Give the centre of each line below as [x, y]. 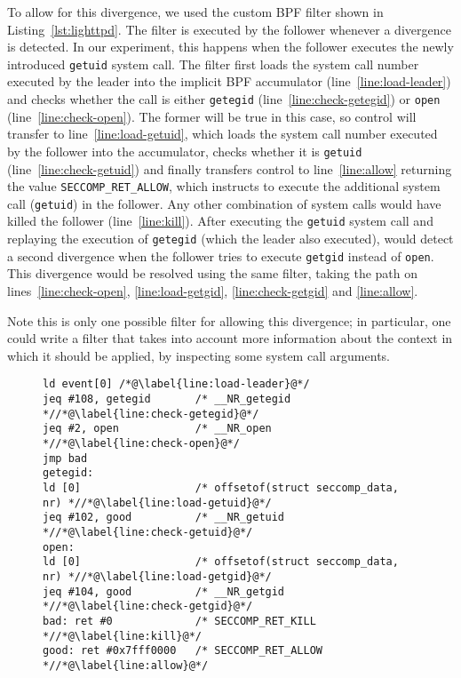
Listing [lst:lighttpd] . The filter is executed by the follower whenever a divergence [229, 29]
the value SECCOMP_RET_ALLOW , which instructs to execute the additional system [224, 186]
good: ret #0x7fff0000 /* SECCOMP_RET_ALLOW [183, 651]
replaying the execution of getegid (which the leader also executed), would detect [230, 239]
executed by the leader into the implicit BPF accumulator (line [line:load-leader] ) [229, 81]
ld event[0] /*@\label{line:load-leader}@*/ [176, 384]
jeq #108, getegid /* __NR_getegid [167, 399]
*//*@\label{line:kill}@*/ [122, 636]
